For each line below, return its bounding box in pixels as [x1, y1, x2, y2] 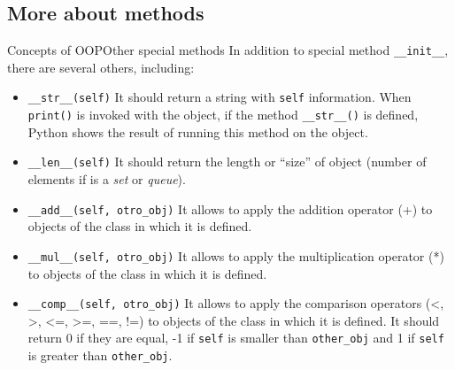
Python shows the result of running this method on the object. [27, 122, 368, 141]
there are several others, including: [7, 58, 195, 76]
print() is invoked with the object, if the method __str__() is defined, [27, 105, 419, 124]
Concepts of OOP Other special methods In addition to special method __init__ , [7, 41, 449, 59]
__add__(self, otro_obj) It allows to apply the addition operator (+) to [27, 199, 433, 218]
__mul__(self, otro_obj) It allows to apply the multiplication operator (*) [27, 246, 444, 265]
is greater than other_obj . [27, 346, 173, 365]
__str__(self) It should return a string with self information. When [27, 88, 412, 106]
